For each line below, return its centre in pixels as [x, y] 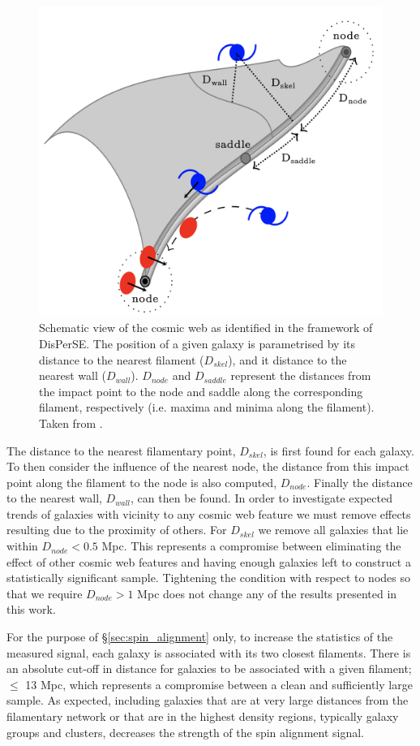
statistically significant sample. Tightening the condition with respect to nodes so [208, 578]
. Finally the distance [360, 482]
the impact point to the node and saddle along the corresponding [201, 391]
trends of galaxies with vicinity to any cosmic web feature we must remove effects [209, 513]
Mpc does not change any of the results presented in [267, 593]
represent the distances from [301, 375]
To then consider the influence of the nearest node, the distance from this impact [208, 466]
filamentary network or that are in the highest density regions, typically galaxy [203, 716]
